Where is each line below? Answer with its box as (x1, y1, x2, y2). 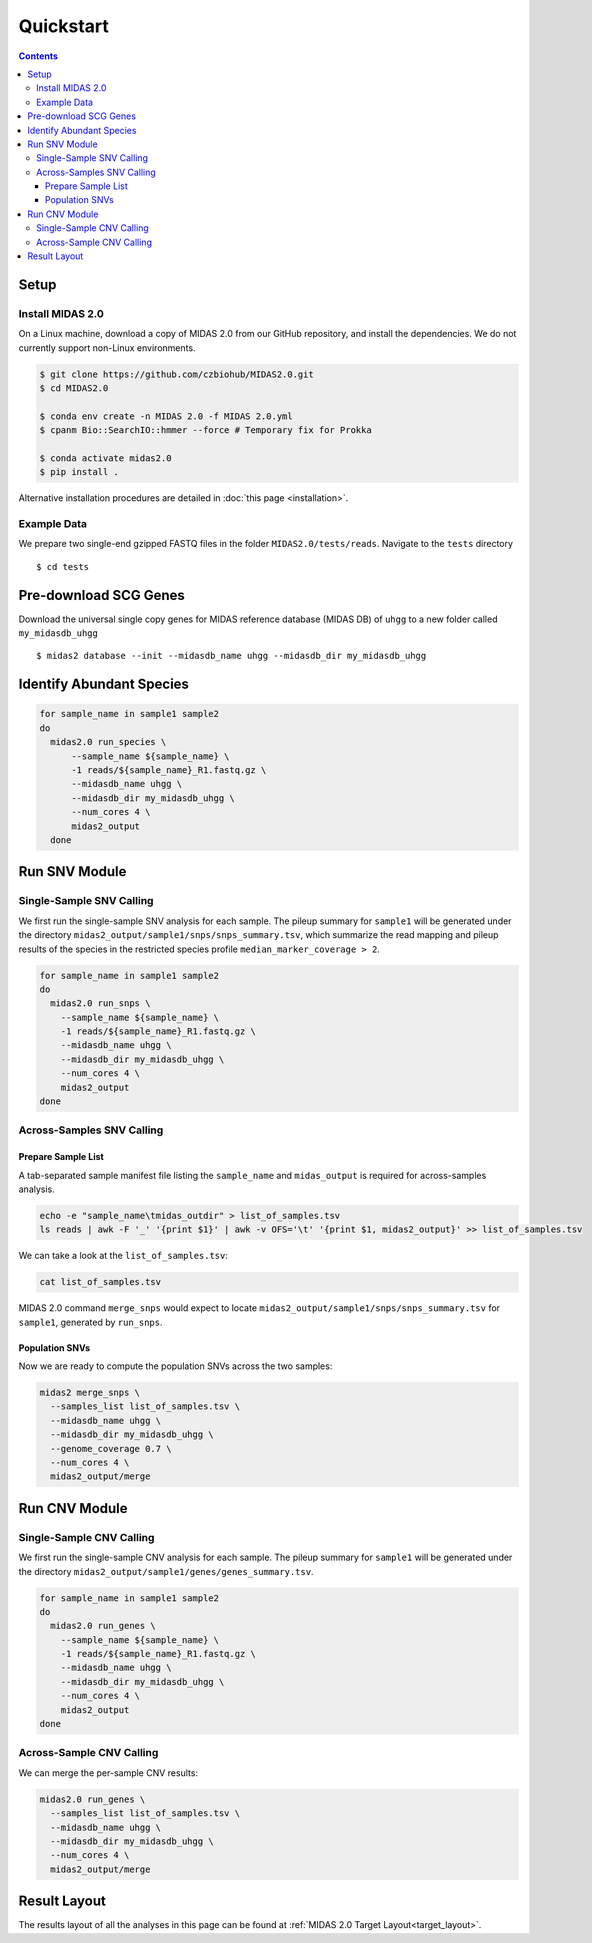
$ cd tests (36, 561, 90, 572)
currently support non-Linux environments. (18, 341, 196, 354)
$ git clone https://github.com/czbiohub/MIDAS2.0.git (39, 368, 314, 380)
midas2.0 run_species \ (50, 736, 167, 748)
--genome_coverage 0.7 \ (50, 1443, 172, 1454)
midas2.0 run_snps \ (50, 998, 151, 1009)
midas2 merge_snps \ (39, 1387, 140, 1399)
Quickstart (18, 15, 110, 37)
